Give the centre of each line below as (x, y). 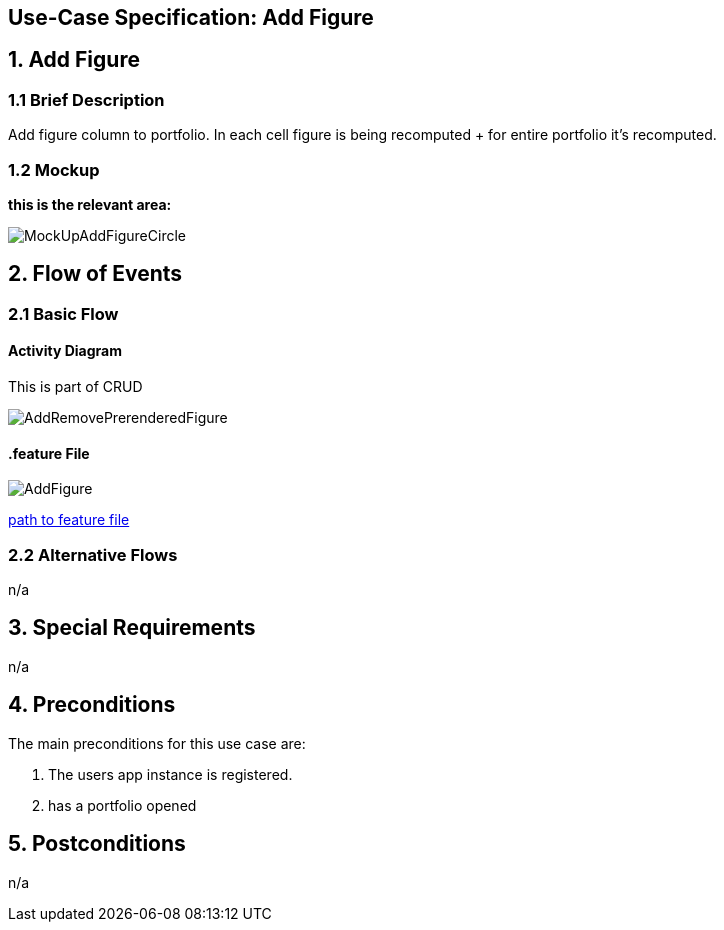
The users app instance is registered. (170, 774)
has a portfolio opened (122, 805)
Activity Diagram (65, 351)
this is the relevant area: (90, 204)
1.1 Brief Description (86, 99)
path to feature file (69, 520)
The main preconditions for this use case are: (157, 743)
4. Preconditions (92, 705)
